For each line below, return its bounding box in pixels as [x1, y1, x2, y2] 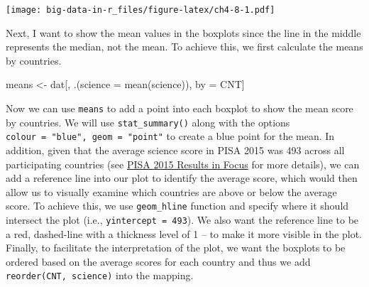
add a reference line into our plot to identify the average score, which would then [6, 170, 358, 185]
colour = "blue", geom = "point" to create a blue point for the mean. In [6, 129, 335, 143]
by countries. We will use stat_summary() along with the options [6, 114, 290, 129]
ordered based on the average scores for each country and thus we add [6, 254, 311, 269]
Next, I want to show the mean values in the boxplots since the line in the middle [6, 25, 361, 40]
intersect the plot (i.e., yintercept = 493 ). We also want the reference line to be [6, 212, 359, 227]
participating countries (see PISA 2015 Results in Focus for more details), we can [6, 156, 360, 171]
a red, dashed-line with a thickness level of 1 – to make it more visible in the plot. [6, 226, 363, 241]
